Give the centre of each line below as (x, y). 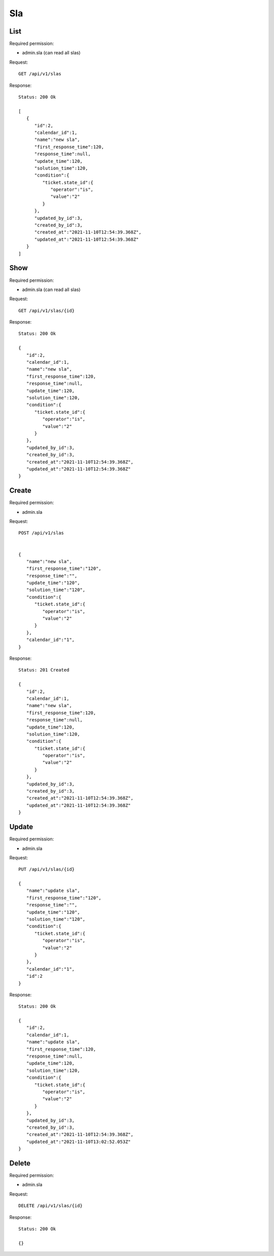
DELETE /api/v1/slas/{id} (51, 1206)
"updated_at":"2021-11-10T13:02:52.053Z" (79, 1142)
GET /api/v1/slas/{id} (47, 311)
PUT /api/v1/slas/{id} (47, 869)
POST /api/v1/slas (41, 533)
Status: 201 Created (44, 670)
